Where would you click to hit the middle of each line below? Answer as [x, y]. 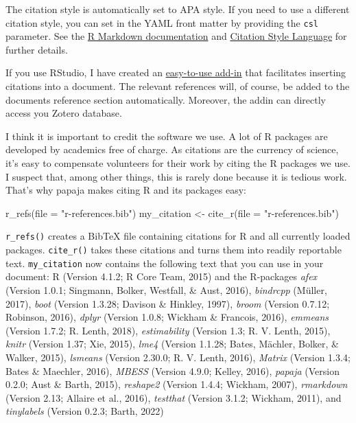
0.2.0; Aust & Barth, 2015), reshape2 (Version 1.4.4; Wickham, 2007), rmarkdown [177, 384]
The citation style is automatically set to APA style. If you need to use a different [178, 9]
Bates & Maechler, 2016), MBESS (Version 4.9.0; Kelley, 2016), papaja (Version [173, 370]
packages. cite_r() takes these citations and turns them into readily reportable [174, 250]
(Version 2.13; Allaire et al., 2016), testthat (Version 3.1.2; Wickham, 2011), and [174, 397]
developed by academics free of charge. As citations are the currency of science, [172, 149]
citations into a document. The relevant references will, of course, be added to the [178, 86]
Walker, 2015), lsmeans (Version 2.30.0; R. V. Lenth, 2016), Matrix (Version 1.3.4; [178, 357]
